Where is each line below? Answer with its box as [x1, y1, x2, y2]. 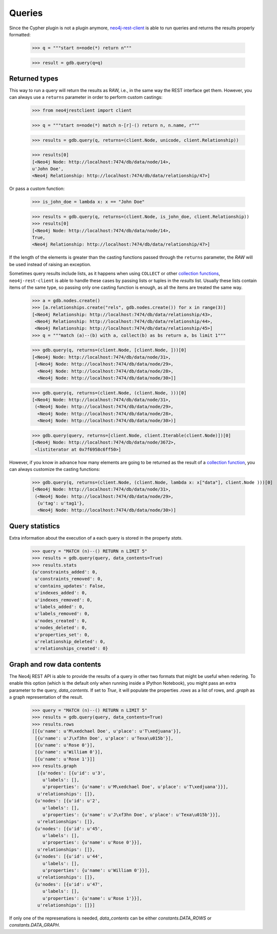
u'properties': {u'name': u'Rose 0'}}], [42, 840, 142, 845]
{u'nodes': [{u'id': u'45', [35, 826, 103, 832]
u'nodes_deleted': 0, [35, 625, 87, 631]
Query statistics [9, 522, 60, 530]
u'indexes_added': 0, [35, 590, 87, 596]
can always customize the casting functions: [9, 466, 100, 472]
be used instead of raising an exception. [9, 261, 91, 267]
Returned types [9, 74, 59, 83]
